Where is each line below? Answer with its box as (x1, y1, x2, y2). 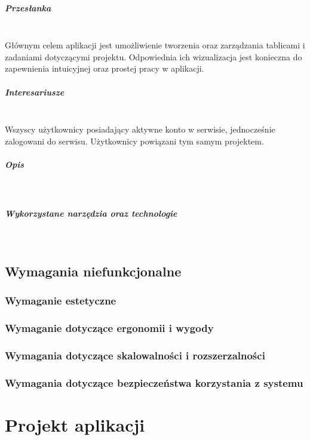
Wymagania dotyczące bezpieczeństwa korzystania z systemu (5, 375, 303, 390)
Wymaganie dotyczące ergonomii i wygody (5, 321, 214, 336)
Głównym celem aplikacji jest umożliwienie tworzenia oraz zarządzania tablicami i (5, 39, 305, 51)
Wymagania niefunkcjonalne (5, 261, 182, 280)
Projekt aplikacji (5, 412, 145, 436)
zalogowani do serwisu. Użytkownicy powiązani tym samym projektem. (5, 134, 264, 147)
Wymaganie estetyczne (5, 293, 116, 308)
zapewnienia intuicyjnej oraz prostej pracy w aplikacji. (5, 62, 204, 75)
